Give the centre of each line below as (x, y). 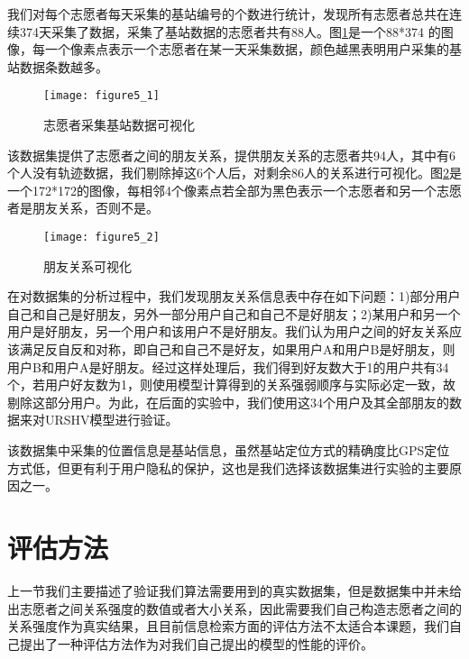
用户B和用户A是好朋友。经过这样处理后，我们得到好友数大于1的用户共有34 (228, 366)
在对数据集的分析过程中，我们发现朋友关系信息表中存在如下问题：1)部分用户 (234, 296)
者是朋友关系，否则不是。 (83, 208)
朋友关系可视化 (87, 265)
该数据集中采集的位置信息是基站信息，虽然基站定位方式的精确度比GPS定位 (229, 450)
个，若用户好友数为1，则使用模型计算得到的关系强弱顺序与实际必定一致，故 (231, 384)
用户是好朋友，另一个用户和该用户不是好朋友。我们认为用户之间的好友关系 (228, 331)
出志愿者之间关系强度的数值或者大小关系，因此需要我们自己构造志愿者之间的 (234, 608)
